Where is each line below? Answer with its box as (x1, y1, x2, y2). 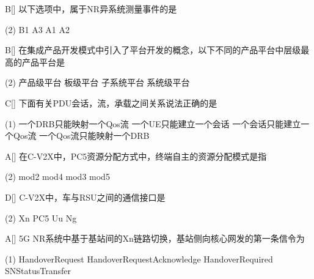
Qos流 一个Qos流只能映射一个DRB (13, 129, 150, 142)
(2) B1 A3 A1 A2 (5, 23, 70, 35)
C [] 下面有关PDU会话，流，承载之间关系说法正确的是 (5, 96, 217, 109)
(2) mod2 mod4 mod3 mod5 (5, 170, 110, 183)
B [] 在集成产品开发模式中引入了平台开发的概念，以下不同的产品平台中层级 (5, 43, 301, 56)
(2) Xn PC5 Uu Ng (5, 211, 77, 224)
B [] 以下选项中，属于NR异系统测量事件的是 (5, 2, 177, 15)
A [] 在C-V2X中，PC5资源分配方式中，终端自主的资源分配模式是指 (5, 149, 267, 162)
